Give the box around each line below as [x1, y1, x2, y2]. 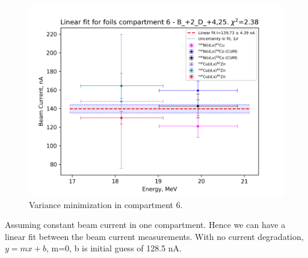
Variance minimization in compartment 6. [29, 198, 183, 210]
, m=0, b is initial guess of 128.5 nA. [46, 242, 182, 254]
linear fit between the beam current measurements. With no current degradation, [5, 230, 304, 242]
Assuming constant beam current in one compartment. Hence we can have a [5, 218, 286, 231]
